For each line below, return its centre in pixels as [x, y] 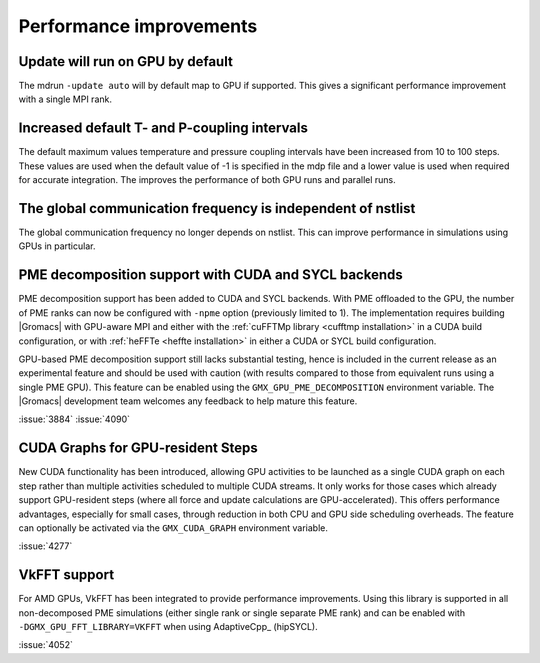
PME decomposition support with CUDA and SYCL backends [211, 275]
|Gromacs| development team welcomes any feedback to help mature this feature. [188, 401]
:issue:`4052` [46, 645]
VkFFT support [66, 575]
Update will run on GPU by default [126, 61]
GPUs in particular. [57, 246]
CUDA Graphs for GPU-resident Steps [138, 448]
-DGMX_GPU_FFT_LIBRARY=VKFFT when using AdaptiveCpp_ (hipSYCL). [168, 627]
